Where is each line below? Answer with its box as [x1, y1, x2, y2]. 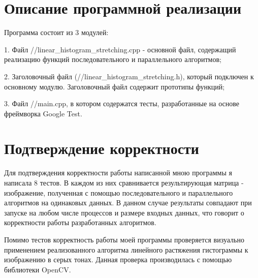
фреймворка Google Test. [4, 108, 82, 118]
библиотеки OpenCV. [4, 264, 71, 274]
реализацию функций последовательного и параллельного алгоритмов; [4, 54, 221, 65]
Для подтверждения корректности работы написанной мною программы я [4, 167, 232, 178]
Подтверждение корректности [4, 138, 199, 159]
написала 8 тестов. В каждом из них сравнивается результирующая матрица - [4, 177, 244, 188]
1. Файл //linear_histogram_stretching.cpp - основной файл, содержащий [4, 44, 236, 54]
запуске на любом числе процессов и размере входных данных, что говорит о [4, 207, 244, 218]
